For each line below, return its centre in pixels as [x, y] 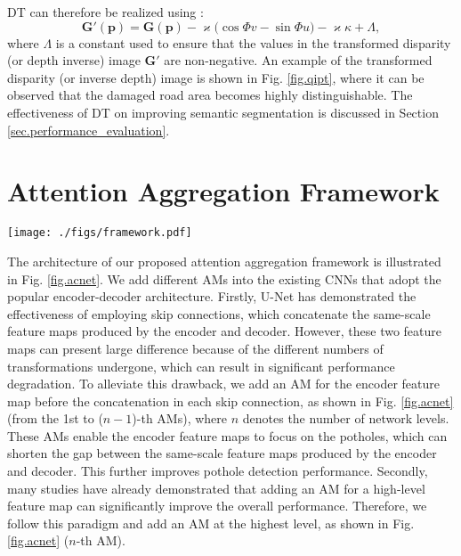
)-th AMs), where [180, 418]
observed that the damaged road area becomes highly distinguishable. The [210, 95]
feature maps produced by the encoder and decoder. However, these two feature [225, 331]
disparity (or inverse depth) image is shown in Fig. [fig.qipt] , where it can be [216, 77]
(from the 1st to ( [55, 418]
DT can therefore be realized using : [105, 12]
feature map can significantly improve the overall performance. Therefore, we [217, 506]
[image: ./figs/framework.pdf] [100, 233]
